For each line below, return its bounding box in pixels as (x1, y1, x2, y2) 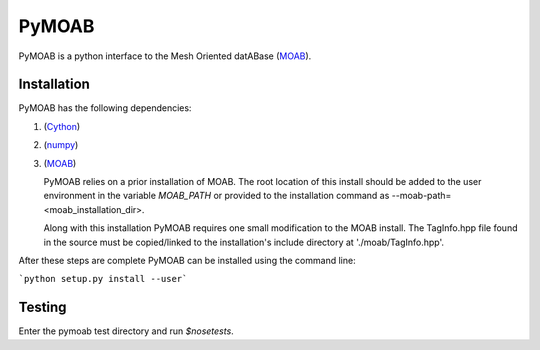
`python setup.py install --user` (18, 273, 188, 285)
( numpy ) (43, 139, 79, 151)
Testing (18, 299, 67, 316)
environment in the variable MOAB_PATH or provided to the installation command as (43, 190, 390, 202)
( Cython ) (43, 120, 81, 132)
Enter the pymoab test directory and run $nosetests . (18, 325, 234, 337)
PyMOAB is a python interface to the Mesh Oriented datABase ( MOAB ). (18, 50, 312, 62)
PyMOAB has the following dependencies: (18, 102, 192, 114)
